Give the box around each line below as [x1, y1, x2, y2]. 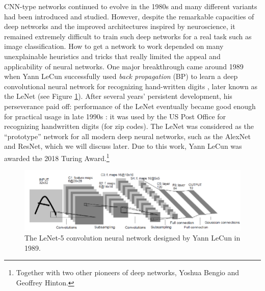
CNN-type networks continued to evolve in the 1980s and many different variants [4, 1, 257, 11]
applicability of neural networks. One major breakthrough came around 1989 [4, 61, 244, 71]
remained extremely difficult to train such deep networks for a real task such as [4, 31, 252, 41]
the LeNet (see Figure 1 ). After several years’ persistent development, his [4, 91, 232, 101]
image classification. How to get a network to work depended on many [4, 41, 224, 51]
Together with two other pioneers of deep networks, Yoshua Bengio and [16, 267, 240, 278]
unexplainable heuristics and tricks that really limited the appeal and [4, 50, 221, 61]
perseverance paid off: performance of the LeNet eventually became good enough [4, 100, 256, 111]
